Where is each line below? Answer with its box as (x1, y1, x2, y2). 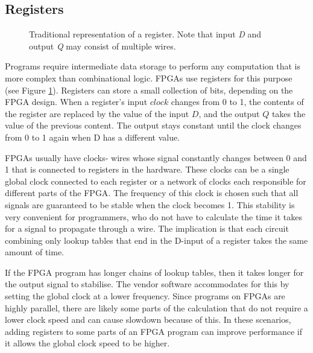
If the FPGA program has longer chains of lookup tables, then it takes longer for (5, 266, 304, 278)
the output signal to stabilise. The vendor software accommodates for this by (5, 278, 289, 290)
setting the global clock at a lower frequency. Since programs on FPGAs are (5, 290, 285, 302)
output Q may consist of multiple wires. (29, 39, 176, 52)
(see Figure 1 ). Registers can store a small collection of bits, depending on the (5, 83, 293, 96)
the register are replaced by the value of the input (5, 107, 189, 119)
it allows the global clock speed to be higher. (5, 337, 170, 349)
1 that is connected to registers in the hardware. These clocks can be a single (5, 163, 289, 176)
